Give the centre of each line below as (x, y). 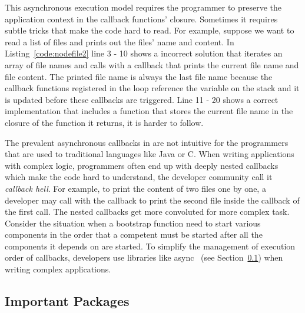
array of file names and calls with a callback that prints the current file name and (152, 64)
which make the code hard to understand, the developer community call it (139, 177)
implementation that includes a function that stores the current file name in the (149, 111)
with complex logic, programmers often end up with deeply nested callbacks (142, 165)
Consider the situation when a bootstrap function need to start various (133, 223)
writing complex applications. (58, 269)
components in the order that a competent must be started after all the (134, 234)
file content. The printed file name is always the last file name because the (139, 76)
